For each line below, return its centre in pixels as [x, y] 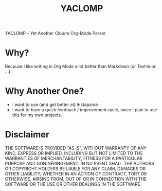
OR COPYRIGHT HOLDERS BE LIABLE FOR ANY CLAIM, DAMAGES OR [75, 169]
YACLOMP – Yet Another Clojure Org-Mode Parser [55, 33]
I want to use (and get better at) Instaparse [55, 104]
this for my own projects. [37, 115]
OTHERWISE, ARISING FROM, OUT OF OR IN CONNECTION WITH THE [76, 179]
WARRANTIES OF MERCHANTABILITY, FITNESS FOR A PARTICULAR [74, 158]
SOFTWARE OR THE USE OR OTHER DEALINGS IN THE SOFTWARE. [73, 184]
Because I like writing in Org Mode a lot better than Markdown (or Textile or [80, 67]
